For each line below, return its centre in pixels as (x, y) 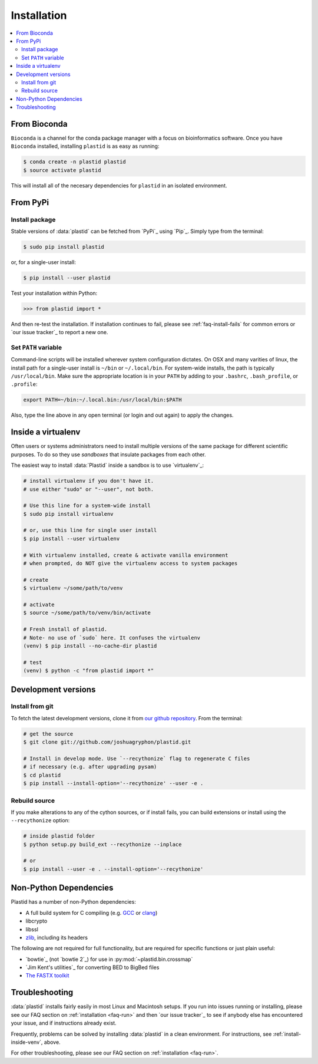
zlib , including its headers (57, 937)
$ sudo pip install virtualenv (69, 514)
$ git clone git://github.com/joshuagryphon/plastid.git (107, 742)
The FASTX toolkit (47, 976)
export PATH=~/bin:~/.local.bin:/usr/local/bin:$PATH (102, 400)
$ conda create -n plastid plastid (74, 162)
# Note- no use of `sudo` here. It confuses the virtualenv (112, 638)
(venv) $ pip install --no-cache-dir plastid (90, 646)
